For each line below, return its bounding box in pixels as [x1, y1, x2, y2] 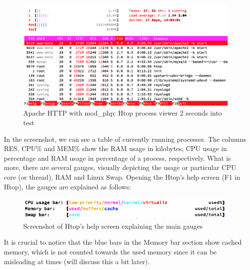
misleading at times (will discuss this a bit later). [4, 256, 150, 266]
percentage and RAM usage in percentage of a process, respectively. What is [4, 152, 231, 163]
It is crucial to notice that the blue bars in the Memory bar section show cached [4, 237, 242, 247]
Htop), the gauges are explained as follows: [4, 181, 131, 191]
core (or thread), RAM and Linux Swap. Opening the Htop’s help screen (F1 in [4, 171, 240, 182]
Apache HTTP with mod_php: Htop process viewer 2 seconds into [23, 108, 222, 118]
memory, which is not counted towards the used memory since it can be [4, 246, 217, 256]
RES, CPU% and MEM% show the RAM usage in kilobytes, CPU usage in [4, 143, 227, 153]
